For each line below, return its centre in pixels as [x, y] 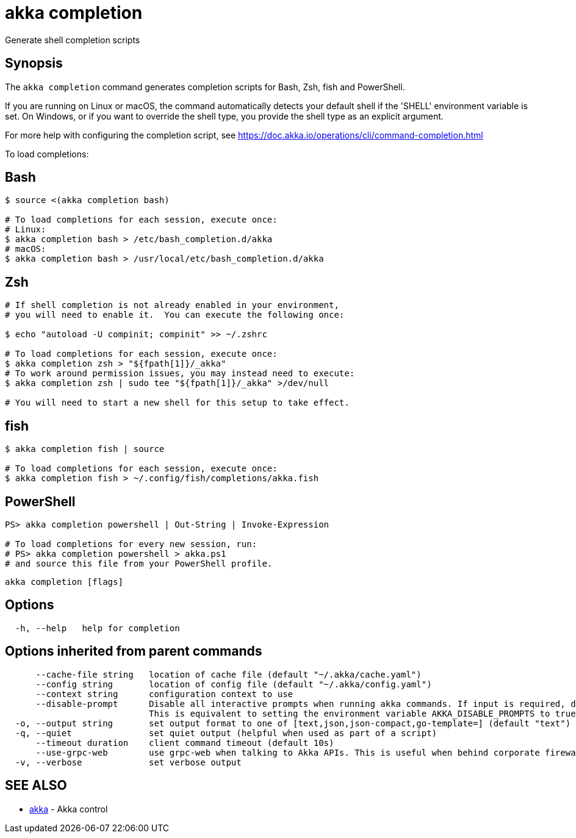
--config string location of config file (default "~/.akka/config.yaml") [234, 684]
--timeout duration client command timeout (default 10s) [185, 743]
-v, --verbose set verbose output [128, 762]
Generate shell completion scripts [73, 40]
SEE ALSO [36, 786]
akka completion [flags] [64, 582]
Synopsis [34, 63]
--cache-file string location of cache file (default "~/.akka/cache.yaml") [229, 674]
